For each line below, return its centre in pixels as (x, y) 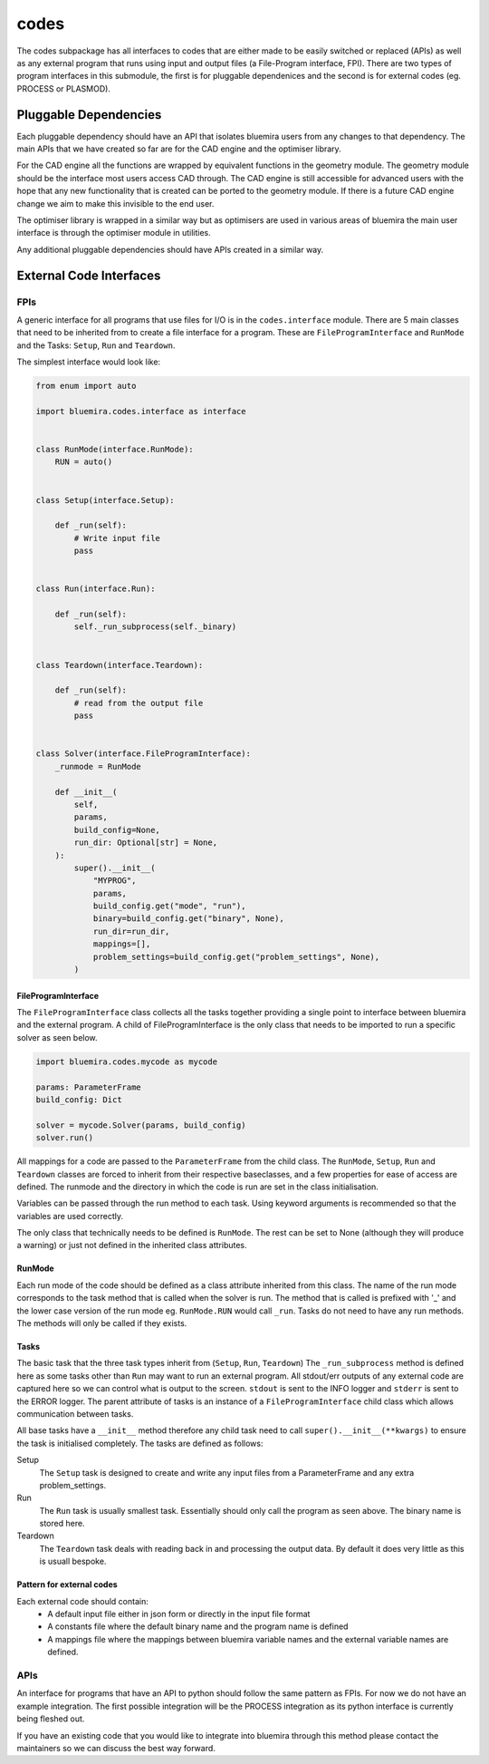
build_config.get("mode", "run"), (169, 906)
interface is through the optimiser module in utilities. (114, 233)
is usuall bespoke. (73, 1561)
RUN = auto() (84, 462)
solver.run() (65, 1138)
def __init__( (86, 792)
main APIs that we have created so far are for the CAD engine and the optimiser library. (179, 149)
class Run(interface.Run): (96, 589)
